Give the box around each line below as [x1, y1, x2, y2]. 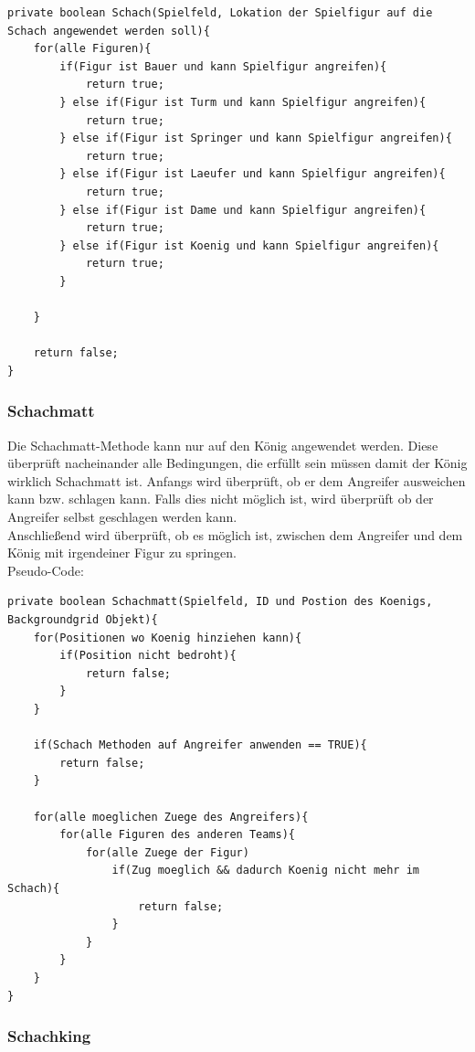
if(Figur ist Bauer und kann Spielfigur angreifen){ [59, 59, 387, 73]
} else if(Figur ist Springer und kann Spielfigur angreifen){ [59, 132, 452, 145]
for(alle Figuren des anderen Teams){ [59, 828, 295, 842]
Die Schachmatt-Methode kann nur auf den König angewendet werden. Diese [7, 435, 438, 454]
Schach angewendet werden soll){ [7, 24, 210, 37]
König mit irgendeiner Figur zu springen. [7, 543, 237, 562]
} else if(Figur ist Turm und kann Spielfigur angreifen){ [59, 95, 427, 109]
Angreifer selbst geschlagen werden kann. [7, 507, 237, 526]
